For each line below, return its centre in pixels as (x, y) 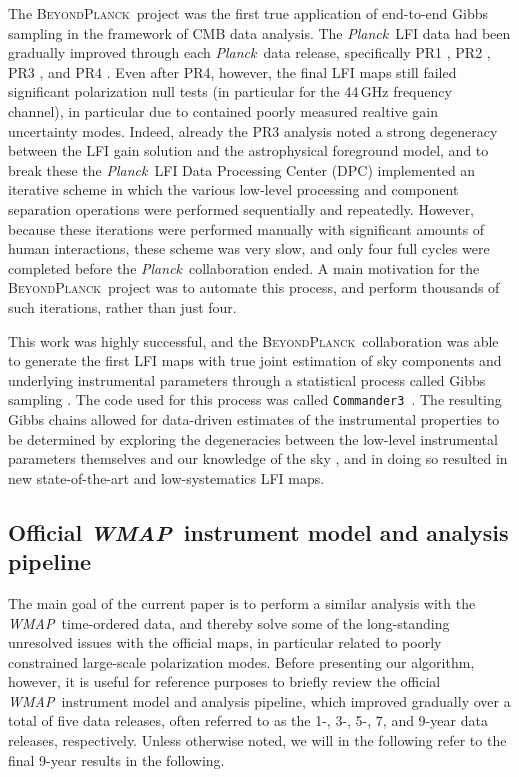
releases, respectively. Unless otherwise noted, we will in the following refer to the (257, 740)
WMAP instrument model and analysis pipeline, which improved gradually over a (259, 700)
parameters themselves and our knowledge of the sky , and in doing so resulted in (258, 458)
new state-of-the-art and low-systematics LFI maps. (166, 477)
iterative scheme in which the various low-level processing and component (233, 189)
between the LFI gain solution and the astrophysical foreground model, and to (248, 150)
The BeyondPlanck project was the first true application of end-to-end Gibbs (248, 13)
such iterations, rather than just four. (122, 306)
